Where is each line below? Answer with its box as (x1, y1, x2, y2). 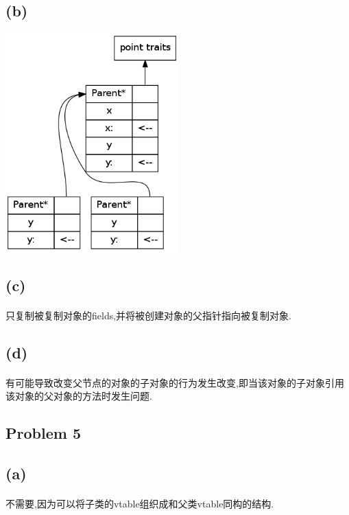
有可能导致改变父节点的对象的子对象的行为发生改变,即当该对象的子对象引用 (5, 375, 344, 389)
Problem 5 (5, 422, 81, 444)
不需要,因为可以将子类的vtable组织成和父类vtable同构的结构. (5, 496, 274, 511)
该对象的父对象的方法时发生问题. (5, 389, 152, 403)
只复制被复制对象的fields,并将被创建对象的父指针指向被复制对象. (5, 308, 291, 322)
